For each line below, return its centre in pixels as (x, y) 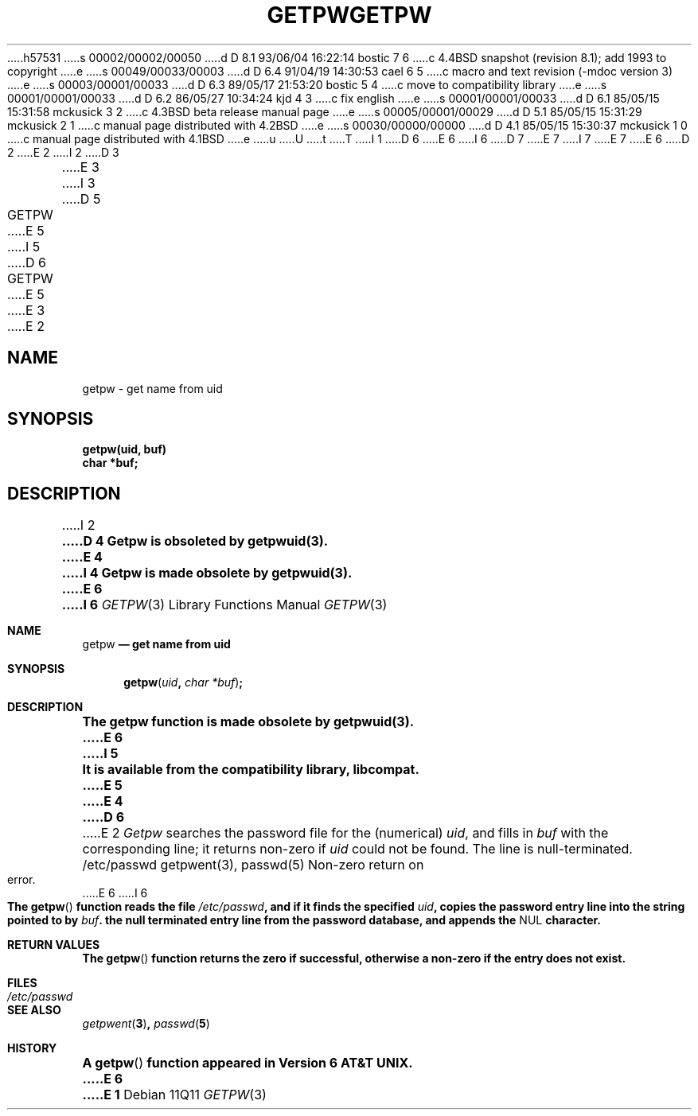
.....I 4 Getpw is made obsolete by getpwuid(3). (207, 573)
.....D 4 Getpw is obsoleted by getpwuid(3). (195, 541)
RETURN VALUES (54, 945)
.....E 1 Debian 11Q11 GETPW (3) (174, 1095)
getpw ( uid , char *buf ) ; (183, 682)
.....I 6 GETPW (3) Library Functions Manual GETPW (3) (224, 605)
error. (21, 880)
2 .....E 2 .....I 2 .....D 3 (63, 152)
